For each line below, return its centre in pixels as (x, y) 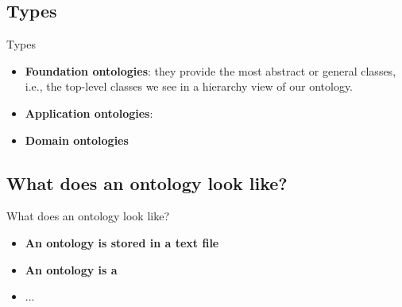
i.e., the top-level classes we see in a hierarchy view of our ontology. (189, 86)
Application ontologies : (89, 113)
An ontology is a (71, 269)
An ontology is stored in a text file (122, 242)
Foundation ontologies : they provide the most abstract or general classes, (211, 70)
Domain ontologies (77, 140)
